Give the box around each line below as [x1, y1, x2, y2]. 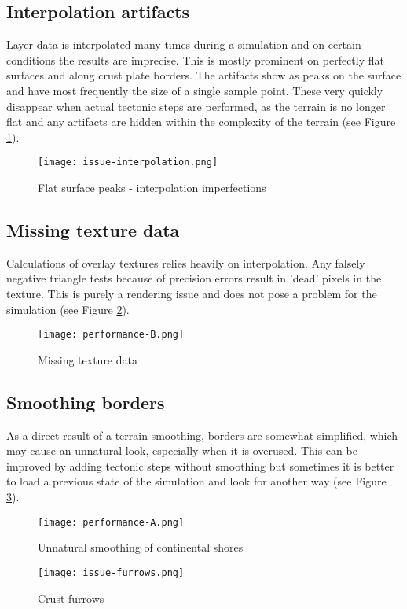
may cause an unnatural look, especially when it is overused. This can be [6, 442, 357, 459]
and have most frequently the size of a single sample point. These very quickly [6, 82, 383, 98]
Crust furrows [38, 589, 104, 606]
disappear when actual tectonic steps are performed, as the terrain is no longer [6, 98, 386, 114]
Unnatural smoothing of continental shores [38, 539, 244, 555]
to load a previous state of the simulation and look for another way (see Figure [6, 473, 387, 489]
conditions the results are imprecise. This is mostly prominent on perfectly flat [6, 51, 384, 68]
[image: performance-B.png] [38, 329, 185, 341]
